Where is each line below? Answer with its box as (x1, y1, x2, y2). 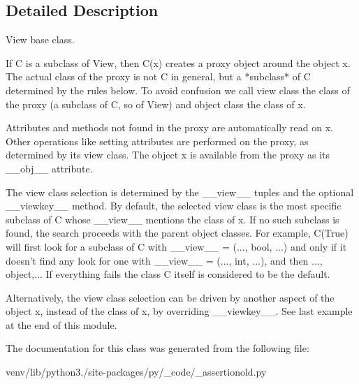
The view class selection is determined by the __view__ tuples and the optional (6, 184, 354, 199)
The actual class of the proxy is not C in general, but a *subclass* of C (6, 69, 311, 84)
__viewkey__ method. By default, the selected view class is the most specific (6, 198, 342, 213)
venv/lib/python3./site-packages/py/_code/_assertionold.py (6, 364, 267, 379)
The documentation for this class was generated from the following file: (6, 341, 309, 355)
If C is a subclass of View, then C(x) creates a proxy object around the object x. (6, 55, 351, 70)
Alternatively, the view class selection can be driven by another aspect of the (6, 290, 335, 304)
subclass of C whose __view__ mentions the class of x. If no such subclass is (6, 212, 339, 226)
